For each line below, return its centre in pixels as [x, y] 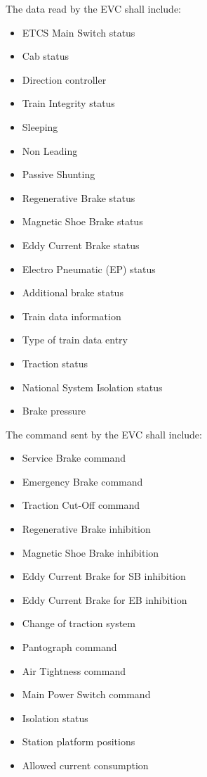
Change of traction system [79, 623]
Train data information [72, 316]
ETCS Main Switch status [79, 32]
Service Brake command [74, 458]
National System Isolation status [92, 387]
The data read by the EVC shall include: [93, 8]
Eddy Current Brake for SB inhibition [104, 576]
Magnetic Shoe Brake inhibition [91, 552]
